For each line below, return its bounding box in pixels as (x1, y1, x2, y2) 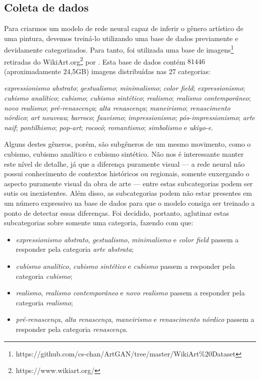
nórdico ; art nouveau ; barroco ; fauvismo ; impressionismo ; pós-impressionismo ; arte (4, 112, 255, 123)
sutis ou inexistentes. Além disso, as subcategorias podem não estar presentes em (4, 188, 252, 198)
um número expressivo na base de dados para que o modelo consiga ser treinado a (4, 198, 255, 208)
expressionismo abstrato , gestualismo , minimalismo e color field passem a (15, 234, 239, 244)
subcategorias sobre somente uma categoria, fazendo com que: (4, 217, 193, 228)
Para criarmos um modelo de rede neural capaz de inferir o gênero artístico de (4, 23, 243, 34)
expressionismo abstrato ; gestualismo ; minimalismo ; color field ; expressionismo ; (4, 83, 245, 93)
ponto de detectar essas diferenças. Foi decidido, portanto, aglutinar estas (4, 207, 229, 218)
